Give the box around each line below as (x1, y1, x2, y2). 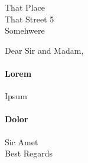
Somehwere (5, 24, 45, 37)
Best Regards (5, 147, 53, 159)
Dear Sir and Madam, (5, 44, 84, 56)
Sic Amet (5, 135, 38, 148)
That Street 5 (5, 12, 54, 25)
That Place (5, 1, 45, 13)
